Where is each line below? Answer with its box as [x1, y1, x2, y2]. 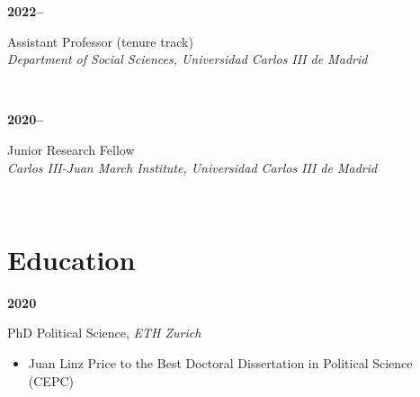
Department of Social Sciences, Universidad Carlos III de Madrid [7, 50, 368, 68]
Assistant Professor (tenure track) [7, 32, 193, 50]
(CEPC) [28, 371, 74, 390]
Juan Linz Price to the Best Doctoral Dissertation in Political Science [28, 354, 413, 373]
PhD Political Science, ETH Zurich [7, 323, 201, 342]
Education [7, 240, 136, 277]
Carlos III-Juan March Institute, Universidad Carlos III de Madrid [7, 158, 378, 176]
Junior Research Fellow [7, 140, 135, 158]
